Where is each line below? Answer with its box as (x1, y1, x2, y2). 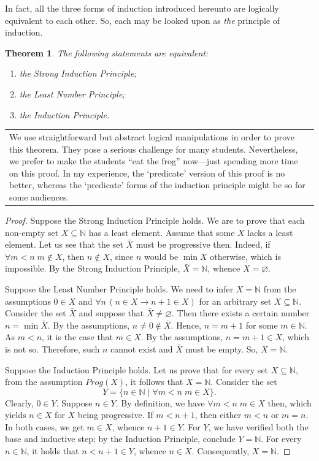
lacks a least (247, 226, 293, 238)
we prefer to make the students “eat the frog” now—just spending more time (9, 154, 298, 167)
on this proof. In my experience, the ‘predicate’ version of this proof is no (9, 166, 285, 179)
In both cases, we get (5, 420, 84, 433)
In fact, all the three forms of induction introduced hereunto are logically (5, 2, 279, 14)
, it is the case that (42, 330, 113, 343)
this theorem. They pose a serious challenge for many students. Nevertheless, (9, 142, 298, 155)
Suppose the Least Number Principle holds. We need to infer (5, 282, 234, 295)
